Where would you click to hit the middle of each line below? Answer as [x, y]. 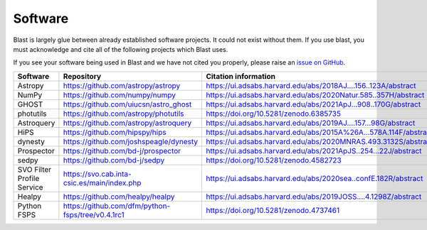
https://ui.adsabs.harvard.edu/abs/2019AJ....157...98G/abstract [311, 123]
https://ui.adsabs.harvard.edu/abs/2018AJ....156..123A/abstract [311, 85]
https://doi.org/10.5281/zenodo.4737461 [273, 210]
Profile [28, 178]
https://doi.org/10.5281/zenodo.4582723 [274, 160]
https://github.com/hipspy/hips [115, 132]
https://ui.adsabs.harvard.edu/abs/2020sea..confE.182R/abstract [315, 178]
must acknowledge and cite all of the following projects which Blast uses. [121, 49]
